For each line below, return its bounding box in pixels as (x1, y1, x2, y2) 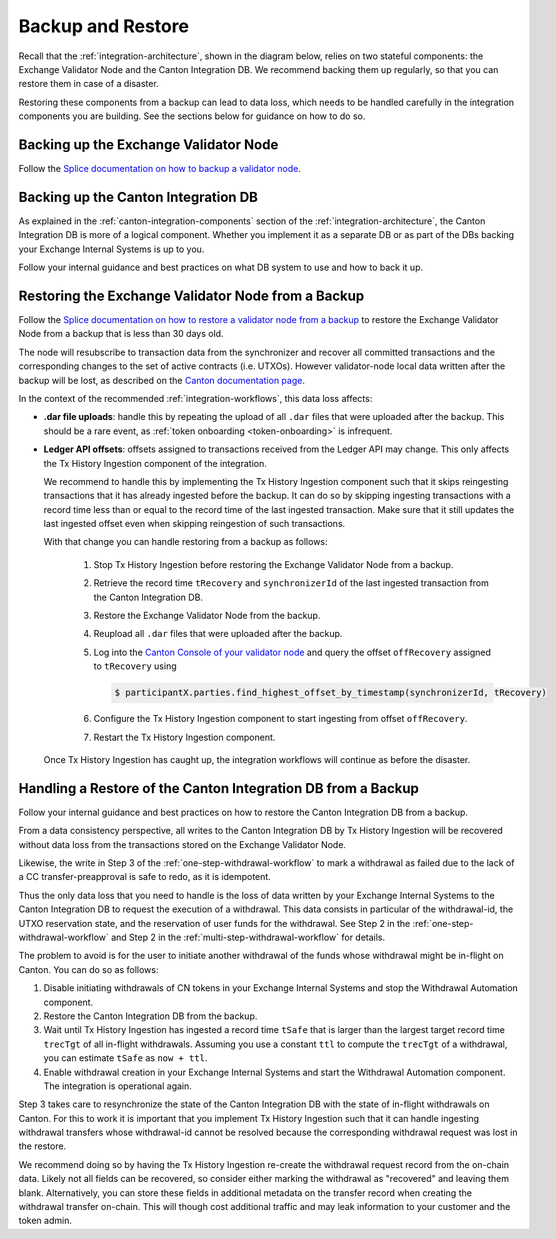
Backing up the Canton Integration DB (18, 188, 259, 205)
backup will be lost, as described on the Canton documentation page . (18, 374, 305, 386)
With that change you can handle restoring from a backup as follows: (43, 536, 329, 548)
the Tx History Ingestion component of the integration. (43, 457, 267, 469)
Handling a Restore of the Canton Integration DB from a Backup (18, 780, 420, 797)
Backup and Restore (18, 15, 190, 37)
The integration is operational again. (43, 1080, 192, 1092)
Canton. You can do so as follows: (18, 963, 159, 975)
